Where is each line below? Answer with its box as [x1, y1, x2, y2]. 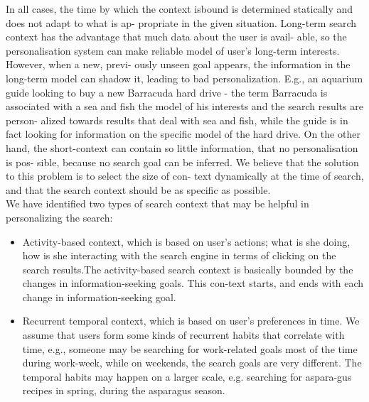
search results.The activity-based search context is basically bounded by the [22, 261, 353, 276]
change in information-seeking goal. [22, 289, 176, 304]
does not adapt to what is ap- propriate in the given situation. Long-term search [6, 15, 356, 30]
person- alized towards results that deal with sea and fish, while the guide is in [6, 112, 348, 127]
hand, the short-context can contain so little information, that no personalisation [6, 140, 358, 155]
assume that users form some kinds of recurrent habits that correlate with [22, 327, 345, 342]
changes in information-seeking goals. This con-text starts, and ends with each [22, 276, 364, 290]
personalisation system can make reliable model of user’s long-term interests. [6, 43, 340, 58]
